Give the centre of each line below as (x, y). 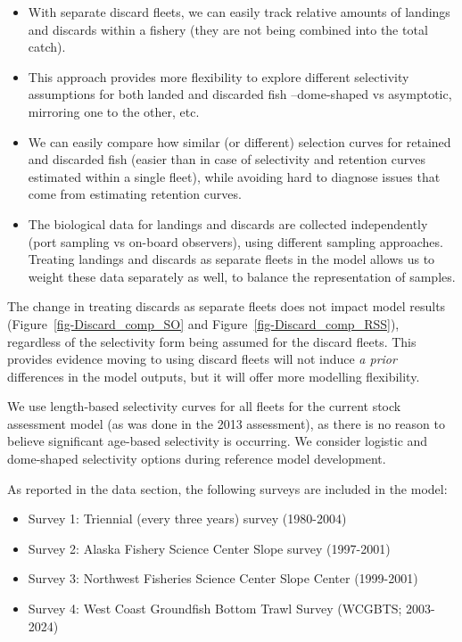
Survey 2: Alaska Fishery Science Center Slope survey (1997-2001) (209, 548)
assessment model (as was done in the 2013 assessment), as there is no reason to (226, 423)
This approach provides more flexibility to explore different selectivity (219, 76)
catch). (47, 47)
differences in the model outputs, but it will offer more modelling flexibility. (214, 376)
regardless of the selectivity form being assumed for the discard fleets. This (212, 341)
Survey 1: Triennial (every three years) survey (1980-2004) (187, 519)
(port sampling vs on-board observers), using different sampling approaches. (235, 241)
